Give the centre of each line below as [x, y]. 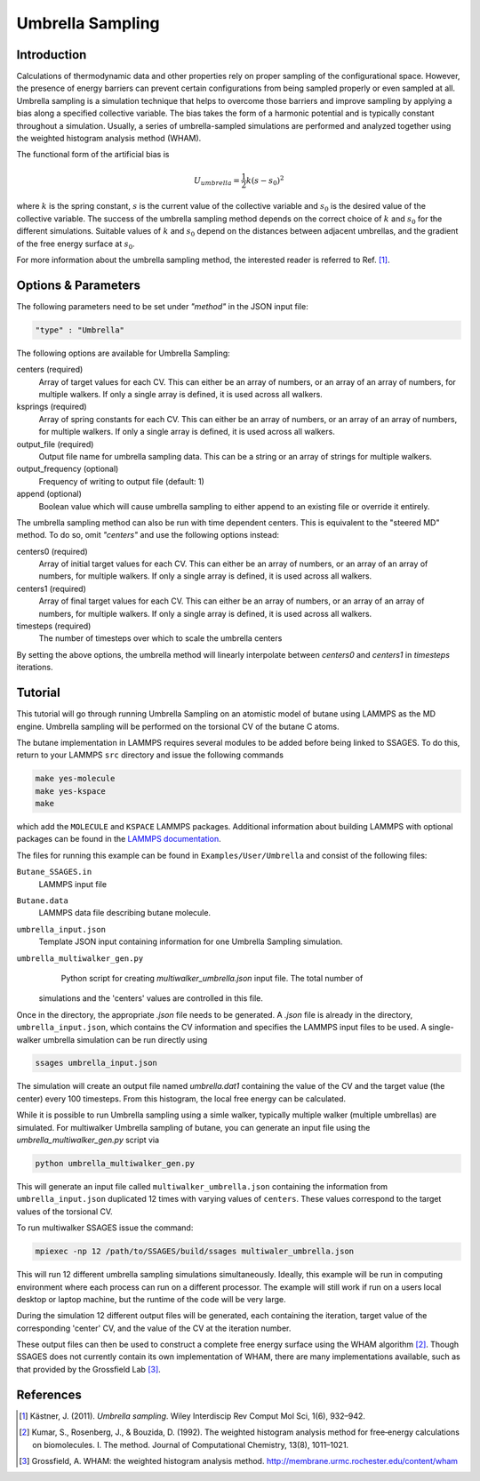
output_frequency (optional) [68, 469]
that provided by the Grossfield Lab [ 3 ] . [89, 1369]
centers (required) [50, 370]
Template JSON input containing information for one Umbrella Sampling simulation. [191, 941]
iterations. [35, 668]
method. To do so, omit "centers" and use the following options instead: [148, 535]
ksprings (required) [52, 407]
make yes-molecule [75, 779]
